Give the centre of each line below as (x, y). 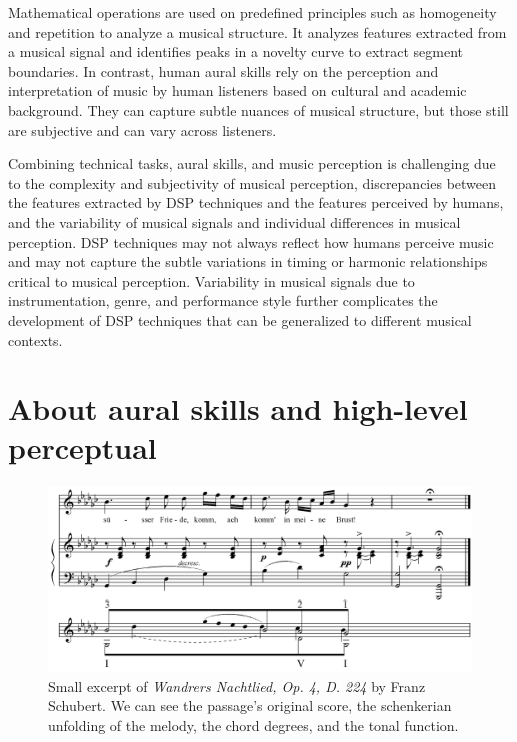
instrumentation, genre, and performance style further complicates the (223, 300)
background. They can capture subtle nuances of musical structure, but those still (258, 109)
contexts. (35, 339)
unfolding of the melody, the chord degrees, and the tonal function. (253, 724)
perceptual (82, 447)
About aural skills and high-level (238, 408)
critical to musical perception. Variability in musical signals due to (211, 280)
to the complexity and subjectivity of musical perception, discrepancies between (252, 182)
